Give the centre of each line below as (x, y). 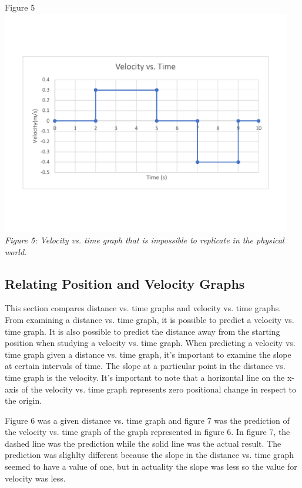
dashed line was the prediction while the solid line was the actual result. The (143, 443)
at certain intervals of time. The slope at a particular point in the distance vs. (145, 366)
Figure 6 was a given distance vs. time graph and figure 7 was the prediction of (147, 420)
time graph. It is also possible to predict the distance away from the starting (142, 331)
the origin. (24, 400)
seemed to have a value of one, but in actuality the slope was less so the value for (151, 466)
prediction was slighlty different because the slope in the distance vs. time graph (150, 455)
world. (16, 251)
